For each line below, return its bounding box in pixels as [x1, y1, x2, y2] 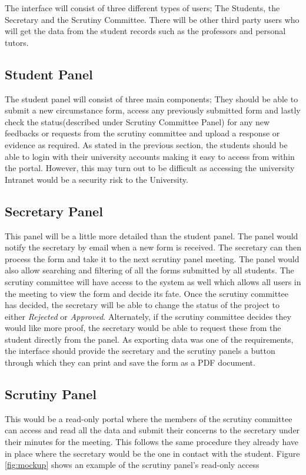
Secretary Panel [5, 202, 103, 220]
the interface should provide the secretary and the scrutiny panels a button [5, 344, 275, 357]
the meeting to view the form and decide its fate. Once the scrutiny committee [5, 287, 289, 299]
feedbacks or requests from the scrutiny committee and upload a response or [5, 127, 280, 139]
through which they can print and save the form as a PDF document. [5, 356, 255, 369]
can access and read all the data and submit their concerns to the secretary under [5, 424, 300, 436]
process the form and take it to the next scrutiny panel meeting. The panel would [5, 252, 300, 265]
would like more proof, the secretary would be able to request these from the [5, 322, 281, 334]
